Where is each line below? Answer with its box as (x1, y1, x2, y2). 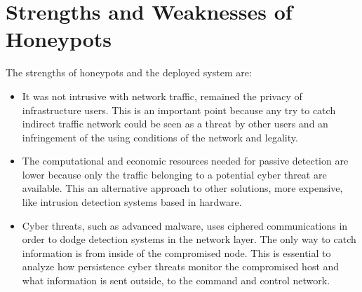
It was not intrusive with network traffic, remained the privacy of (22, 88, 302, 103)
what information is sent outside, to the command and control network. (22, 273, 330, 288)
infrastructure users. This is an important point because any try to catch (22, 102, 336, 117)
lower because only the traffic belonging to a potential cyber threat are (22, 167, 327, 181)
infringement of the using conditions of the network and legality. (22, 130, 298, 144)
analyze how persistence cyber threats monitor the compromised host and (22, 259, 340, 274)
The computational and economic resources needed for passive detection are (22, 153, 349, 168)
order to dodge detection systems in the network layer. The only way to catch (22, 232, 356, 246)
